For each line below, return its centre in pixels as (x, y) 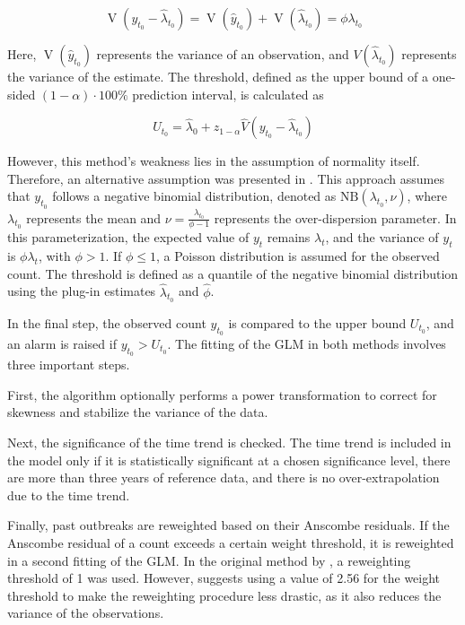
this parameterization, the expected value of (128, 237)
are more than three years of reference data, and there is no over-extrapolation (224, 477)
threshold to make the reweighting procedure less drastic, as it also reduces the (224, 595)
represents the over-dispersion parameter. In (335, 217)
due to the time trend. (69, 495)
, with (54, 256)
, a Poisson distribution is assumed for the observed (298, 256)
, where (427, 196)
